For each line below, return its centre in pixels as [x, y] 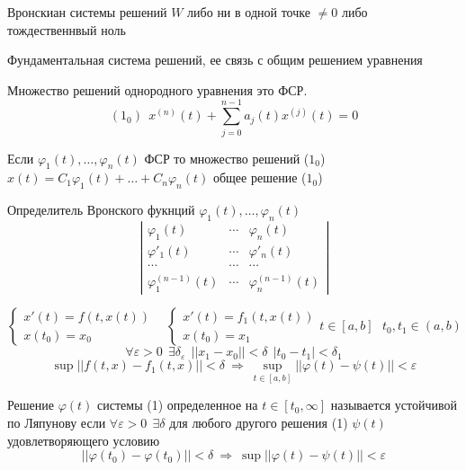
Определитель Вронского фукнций [101, 210]
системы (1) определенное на [178, 405]
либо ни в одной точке [249, 12]
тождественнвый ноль [67, 29]
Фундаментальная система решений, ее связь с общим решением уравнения [215, 60]
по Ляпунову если [57, 423]
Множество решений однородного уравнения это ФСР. [157, 89]
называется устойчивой [394, 405]
